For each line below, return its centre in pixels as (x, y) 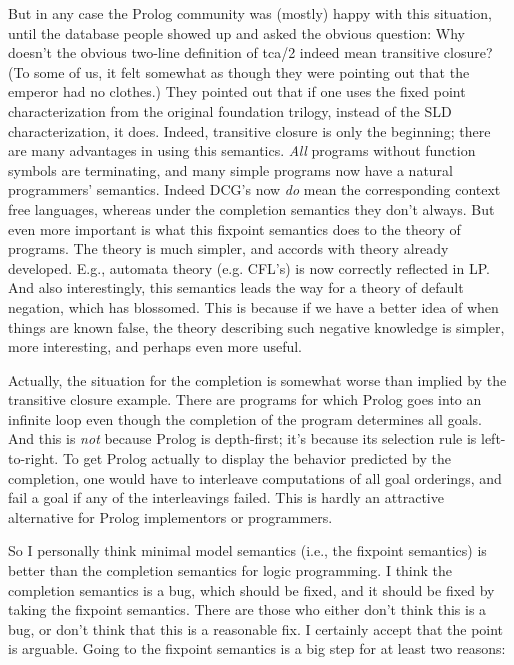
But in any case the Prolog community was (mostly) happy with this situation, (250, 13)
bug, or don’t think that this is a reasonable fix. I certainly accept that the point (256, 628)
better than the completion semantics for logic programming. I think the (230, 570)
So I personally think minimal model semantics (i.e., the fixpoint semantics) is (247, 550)
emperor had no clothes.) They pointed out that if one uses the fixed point (237, 91)
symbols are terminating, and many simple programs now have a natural (231, 169)
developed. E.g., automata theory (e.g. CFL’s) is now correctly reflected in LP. (249, 267)
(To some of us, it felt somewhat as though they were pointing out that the (239, 71)
